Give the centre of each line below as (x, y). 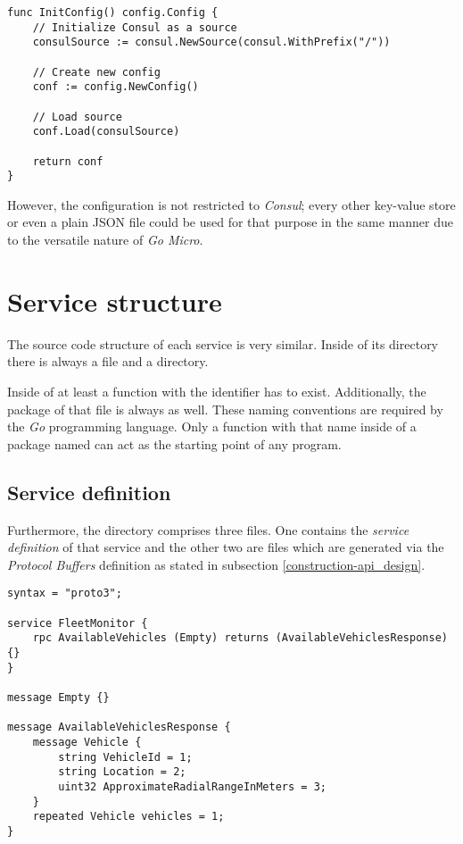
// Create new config (96, 72)
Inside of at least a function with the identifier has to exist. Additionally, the (217, 391)
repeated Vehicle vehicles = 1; (128, 817)
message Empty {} (58, 697)
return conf (68, 161)
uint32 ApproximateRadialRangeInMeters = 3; (192, 786)
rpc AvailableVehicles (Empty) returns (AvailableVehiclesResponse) (240, 638)
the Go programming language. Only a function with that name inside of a (212, 426)
